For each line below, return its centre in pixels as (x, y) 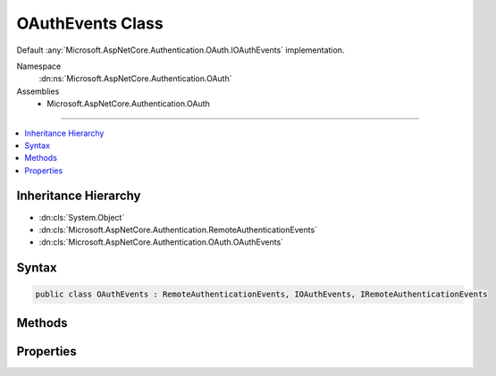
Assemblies (38, 91)
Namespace (39, 66)
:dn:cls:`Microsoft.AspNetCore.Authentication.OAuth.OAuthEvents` (161, 242)
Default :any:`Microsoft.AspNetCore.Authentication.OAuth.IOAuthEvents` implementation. (181, 50)
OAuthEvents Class (90, 23)
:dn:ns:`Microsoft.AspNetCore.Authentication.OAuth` (135, 79)
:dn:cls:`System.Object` (82, 217)
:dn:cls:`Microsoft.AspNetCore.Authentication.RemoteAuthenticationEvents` (178, 230)
